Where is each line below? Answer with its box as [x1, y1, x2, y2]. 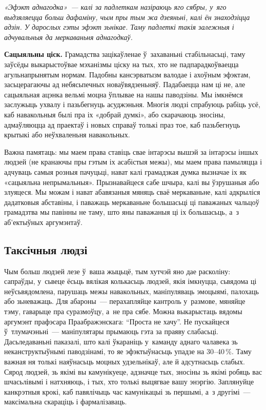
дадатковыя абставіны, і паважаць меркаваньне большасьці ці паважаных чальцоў [4, 196, 259, 207]
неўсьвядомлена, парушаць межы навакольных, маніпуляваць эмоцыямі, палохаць [4, 285, 259, 296]
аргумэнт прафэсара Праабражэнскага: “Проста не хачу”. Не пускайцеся [4, 316, 230, 326]
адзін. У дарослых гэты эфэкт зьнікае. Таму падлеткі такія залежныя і [4, 22, 234, 32]
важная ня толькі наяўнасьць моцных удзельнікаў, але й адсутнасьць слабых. [4, 356, 245, 367]
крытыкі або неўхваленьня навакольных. [4, 129, 130, 140]
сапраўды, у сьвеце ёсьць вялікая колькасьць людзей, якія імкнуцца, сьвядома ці [4, 276, 257, 286]
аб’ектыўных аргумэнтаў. [4, 216, 83, 227]
